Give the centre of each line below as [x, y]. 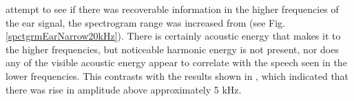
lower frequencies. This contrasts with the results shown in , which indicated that [177, 75]
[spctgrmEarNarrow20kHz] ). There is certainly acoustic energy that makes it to [173, 36]
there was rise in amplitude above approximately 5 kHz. [124, 89]
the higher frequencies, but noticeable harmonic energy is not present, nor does [172, 49]
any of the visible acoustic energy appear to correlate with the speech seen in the [176, 62]
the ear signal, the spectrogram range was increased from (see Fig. [145, 22]
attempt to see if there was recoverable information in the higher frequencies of [172, 9]
